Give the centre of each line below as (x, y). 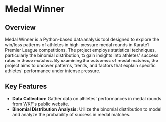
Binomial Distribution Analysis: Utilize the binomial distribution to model (87, 109)
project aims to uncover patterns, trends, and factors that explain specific (80, 66)
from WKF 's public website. (41, 104)
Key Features (26, 87)
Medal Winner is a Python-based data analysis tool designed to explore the (82, 39)
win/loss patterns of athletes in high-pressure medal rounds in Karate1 (77, 45)
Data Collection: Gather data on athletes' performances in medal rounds (87, 98)
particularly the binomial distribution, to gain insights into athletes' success (82, 55)
